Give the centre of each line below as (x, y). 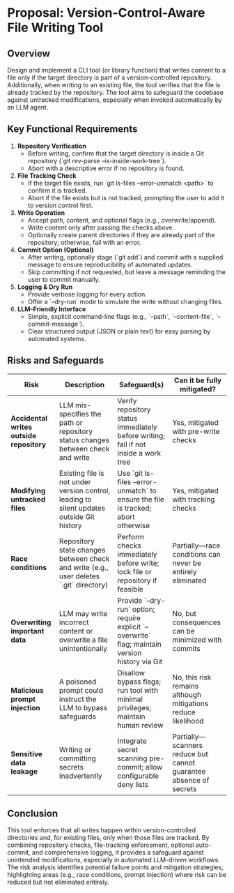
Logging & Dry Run (45, 287)
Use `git (130, 473)
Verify (127, 400)
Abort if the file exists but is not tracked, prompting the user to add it (126, 197)
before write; (138, 563)
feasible (131, 589)
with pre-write (196, 431)
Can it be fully (197, 380)
